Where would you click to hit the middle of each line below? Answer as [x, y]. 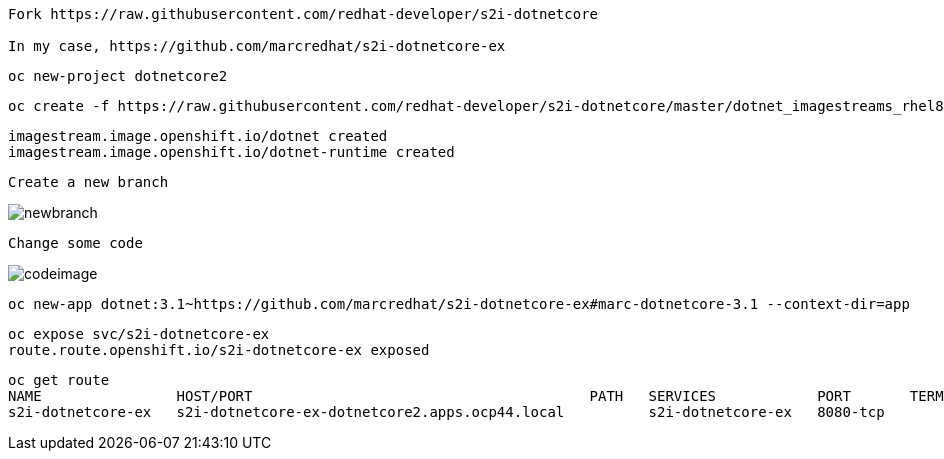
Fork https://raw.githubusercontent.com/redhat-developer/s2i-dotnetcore [303, 14]
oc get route [59, 380]
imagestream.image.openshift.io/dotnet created [198, 136]
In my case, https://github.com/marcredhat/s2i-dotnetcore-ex [257, 46]
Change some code [75, 243]
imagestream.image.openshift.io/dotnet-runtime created [231, 152]
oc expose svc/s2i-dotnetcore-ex [139, 334]
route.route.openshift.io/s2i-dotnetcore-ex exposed [219, 350]
